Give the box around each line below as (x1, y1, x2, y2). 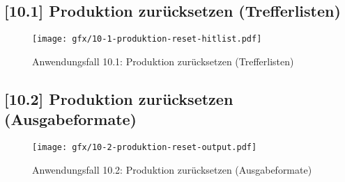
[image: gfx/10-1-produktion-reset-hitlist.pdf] (32, 34, 262, 44)
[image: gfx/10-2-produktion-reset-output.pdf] (32, 142, 257, 153)
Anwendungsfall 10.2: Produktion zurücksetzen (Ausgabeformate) (32, 162, 312, 176)
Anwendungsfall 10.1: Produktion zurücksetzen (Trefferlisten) (32, 53, 294, 68)
